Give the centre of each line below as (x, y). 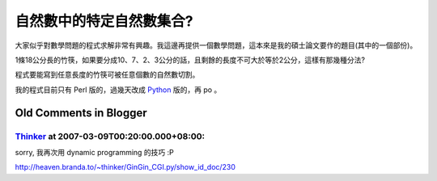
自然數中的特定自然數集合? (104, 21)
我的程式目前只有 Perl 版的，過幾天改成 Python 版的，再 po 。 (118, 90)
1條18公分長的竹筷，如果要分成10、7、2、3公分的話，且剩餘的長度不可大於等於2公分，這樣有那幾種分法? (190, 60)
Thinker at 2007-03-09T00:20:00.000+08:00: (110, 136)
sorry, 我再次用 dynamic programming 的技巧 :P (94, 152)
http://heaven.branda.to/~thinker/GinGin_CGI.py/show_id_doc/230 (125, 167)
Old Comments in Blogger (81, 113)
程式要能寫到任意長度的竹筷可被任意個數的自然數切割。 (107, 75)
